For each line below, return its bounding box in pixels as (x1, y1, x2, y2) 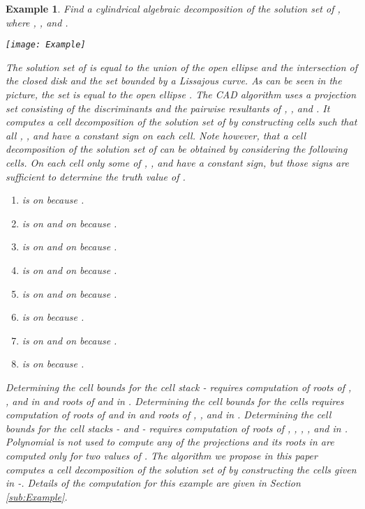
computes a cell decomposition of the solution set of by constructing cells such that (6, 114, 357, 129)
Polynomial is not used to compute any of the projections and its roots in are (6, 434, 334, 449)
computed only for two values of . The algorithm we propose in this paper (6, 448, 318, 462)
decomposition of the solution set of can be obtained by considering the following (6, 142, 348, 156)
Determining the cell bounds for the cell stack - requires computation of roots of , (6, 379, 352, 394)
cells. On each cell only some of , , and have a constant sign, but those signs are (6, 155, 349, 169)
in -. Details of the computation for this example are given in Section (6, 476, 301, 490)
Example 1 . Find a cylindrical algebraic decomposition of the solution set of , (6, 1, 341, 15)
